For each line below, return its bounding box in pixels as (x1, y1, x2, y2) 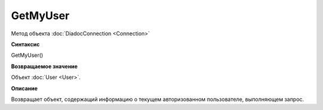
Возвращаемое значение (11, 63, 78, 70)
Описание (11, 84, 38, 92)
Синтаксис (11, 41, 40, 48)
